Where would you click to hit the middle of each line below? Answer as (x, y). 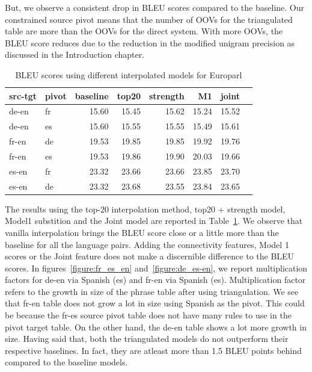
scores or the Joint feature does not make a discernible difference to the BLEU (150, 256)
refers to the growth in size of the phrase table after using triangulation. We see (152, 291)
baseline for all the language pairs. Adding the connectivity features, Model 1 (147, 244)
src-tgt (23, 95)
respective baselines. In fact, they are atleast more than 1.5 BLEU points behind (153, 350)
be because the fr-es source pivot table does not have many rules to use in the (148, 315)
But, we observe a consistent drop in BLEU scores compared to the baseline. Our (154, 7)
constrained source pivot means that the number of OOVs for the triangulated (149, 19)
